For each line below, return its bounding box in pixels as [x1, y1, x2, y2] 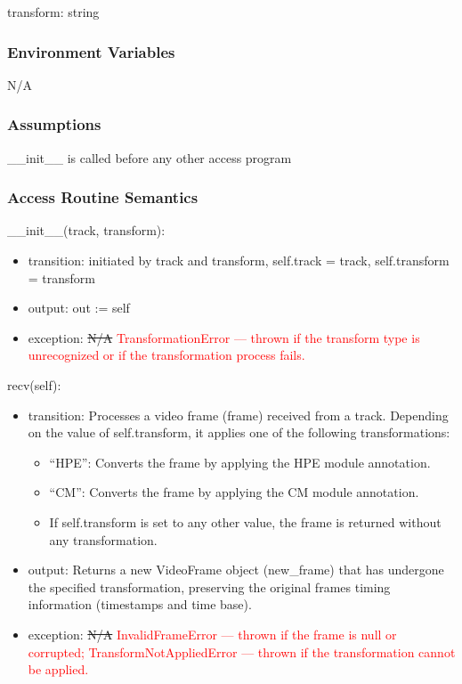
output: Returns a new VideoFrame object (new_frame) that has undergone [28, 560, 444, 579]
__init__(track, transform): [7, 221, 166, 240]
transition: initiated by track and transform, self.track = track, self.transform [28, 251, 450, 270]
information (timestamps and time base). [28, 595, 252, 614]
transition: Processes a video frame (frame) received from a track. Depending [28, 405, 449, 424]
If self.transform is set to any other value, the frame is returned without [49, 512, 442, 531]
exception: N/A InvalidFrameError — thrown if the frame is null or [28, 624, 397, 643]
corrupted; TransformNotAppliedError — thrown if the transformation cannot [28, 642, 456, 661]
